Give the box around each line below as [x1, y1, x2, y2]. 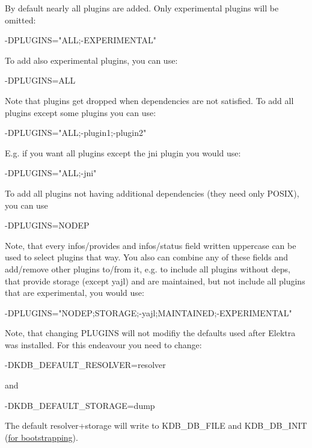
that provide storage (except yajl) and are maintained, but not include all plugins [5, 274, 305, 287]
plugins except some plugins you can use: [5, 106, 156, 118]
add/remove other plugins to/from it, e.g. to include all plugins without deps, [5, 262, 290, 275]
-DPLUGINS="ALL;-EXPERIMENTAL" [5, 34, 156, 46]
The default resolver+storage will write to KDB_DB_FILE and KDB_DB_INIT [5, 419, 307, 432]
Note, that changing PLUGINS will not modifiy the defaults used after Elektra [5, 327, 296, 339]
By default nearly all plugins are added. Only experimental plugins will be [5, 2, 279, 14]
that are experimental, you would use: [5, 286, 144, 299]
